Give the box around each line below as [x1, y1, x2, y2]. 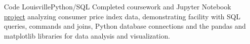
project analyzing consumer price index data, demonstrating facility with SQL [4, 11, 241, 21]
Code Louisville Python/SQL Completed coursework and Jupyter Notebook [4, 1, 231, 11]
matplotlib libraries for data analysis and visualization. [4, 30, 170, 41]
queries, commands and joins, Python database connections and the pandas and [4, 21, 246, 31]
